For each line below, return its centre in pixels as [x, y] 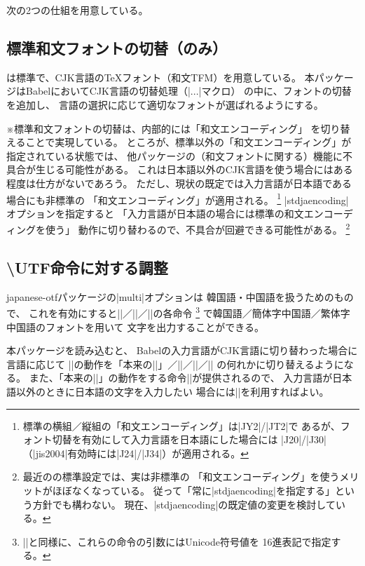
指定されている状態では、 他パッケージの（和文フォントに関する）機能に [174, 155]
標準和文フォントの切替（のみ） [117, 47]
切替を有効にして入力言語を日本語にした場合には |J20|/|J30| [189, 439]
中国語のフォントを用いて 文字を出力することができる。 [135, 326]
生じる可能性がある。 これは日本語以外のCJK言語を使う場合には [184, 169]
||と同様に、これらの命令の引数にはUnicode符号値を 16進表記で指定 [177, 541]
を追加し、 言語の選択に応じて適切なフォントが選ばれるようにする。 [165, 104]
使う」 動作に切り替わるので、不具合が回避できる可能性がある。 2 [198, 229]
